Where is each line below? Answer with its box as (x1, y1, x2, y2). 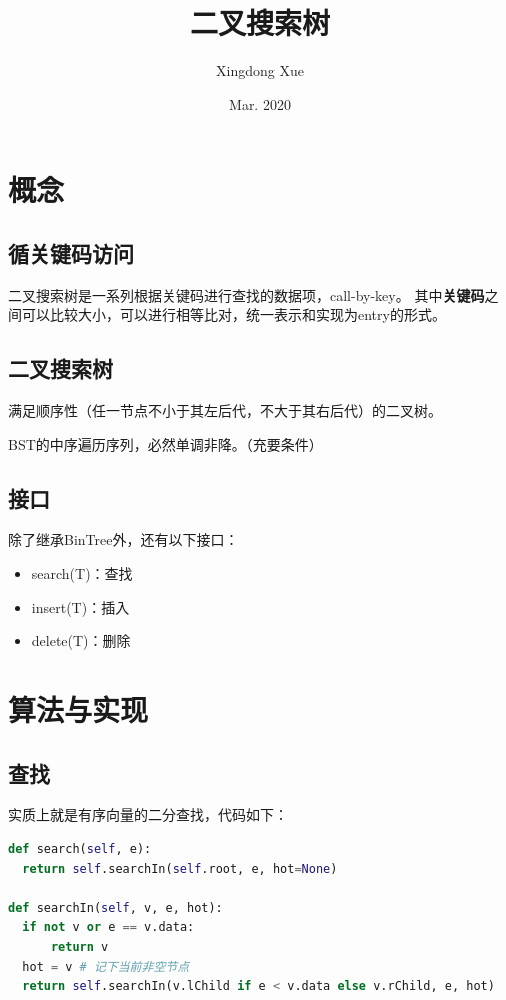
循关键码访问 (8, 237, 134, 268)
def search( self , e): (8, 842, 152, 857)
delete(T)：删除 (31, 630, 131, 651)
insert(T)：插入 (31, 596, 130, 617)
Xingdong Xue (216, 60, 304, 81)
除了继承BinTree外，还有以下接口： (8, 529, 239, 550)
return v (50, 940, 109, 954)
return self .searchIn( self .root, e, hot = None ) (22, 861, 338, 876)
